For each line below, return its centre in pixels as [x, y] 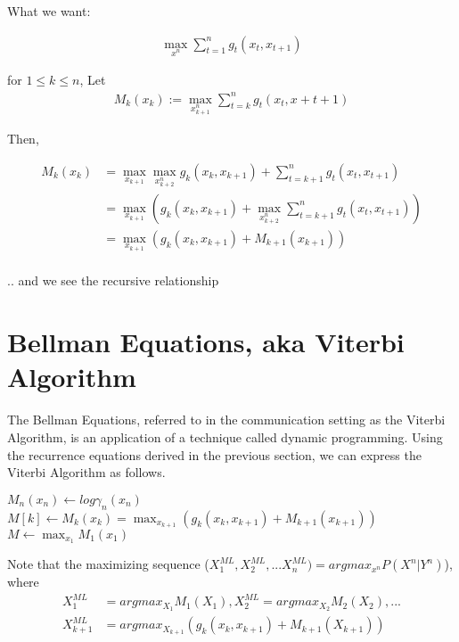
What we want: [49, 11]
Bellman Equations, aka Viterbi [206, 342]
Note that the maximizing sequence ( [108, 564]
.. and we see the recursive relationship [113, 280]
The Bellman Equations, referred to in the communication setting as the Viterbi [226, 420]
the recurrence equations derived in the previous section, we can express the [214, 454]
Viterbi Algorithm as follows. [86, 472]
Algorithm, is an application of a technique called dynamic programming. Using [225, 436]
